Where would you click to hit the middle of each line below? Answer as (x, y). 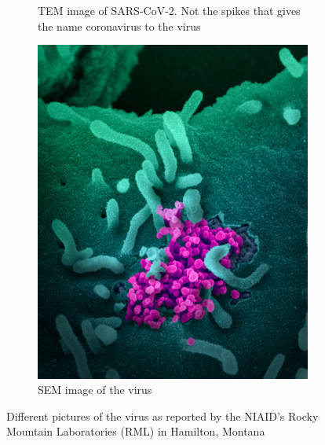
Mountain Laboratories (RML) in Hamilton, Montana (136, 431)
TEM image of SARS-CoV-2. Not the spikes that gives (169, 10)
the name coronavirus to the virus (119, 26)
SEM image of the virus (95, 390)
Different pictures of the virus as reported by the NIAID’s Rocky (162, 416)
